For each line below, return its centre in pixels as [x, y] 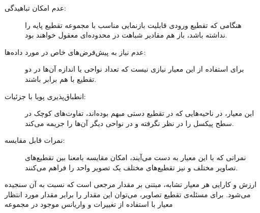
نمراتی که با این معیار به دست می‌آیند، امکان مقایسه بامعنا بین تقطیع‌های [136, 157]
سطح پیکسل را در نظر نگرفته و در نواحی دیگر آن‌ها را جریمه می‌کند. [129, 123]
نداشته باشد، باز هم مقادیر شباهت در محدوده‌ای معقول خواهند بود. [126, 35]
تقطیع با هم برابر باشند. [61, 79]
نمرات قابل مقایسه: [35, 140]
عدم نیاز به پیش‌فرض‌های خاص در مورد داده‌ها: [75, 52]
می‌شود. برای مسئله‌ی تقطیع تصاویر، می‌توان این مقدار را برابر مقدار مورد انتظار [128, 194]
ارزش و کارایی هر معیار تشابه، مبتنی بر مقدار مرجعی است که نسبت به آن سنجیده [131, 184]
